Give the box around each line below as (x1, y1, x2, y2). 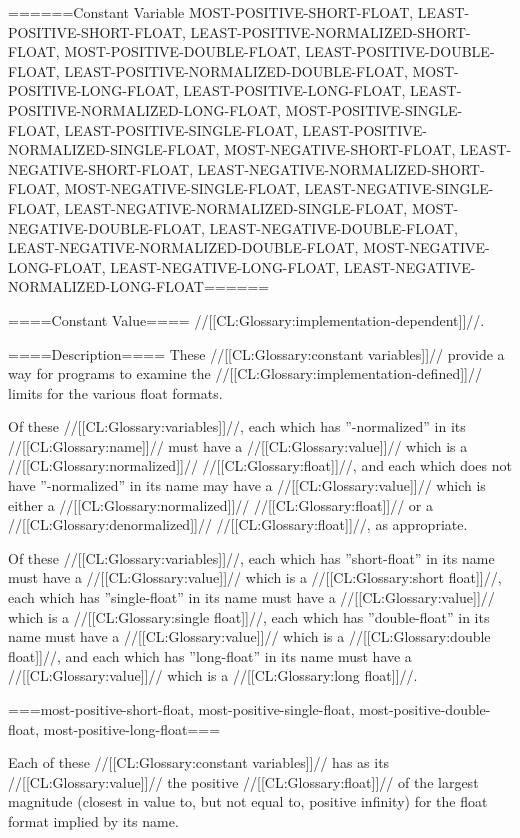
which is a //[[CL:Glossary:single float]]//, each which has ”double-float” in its (8, 606, 490, 627)
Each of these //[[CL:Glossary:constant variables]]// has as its (8, 752, 390, 773)
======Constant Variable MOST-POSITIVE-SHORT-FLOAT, (8, 2, 414, 22)
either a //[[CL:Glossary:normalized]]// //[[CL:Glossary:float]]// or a (8, 494, 434, 515)
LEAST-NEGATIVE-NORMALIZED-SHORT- (197, 158, 485, 179)
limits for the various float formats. (8, 382, 223, 403)
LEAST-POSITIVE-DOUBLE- (305, 41, 495, 62)
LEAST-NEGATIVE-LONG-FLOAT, (110, 256, 340, 277)
